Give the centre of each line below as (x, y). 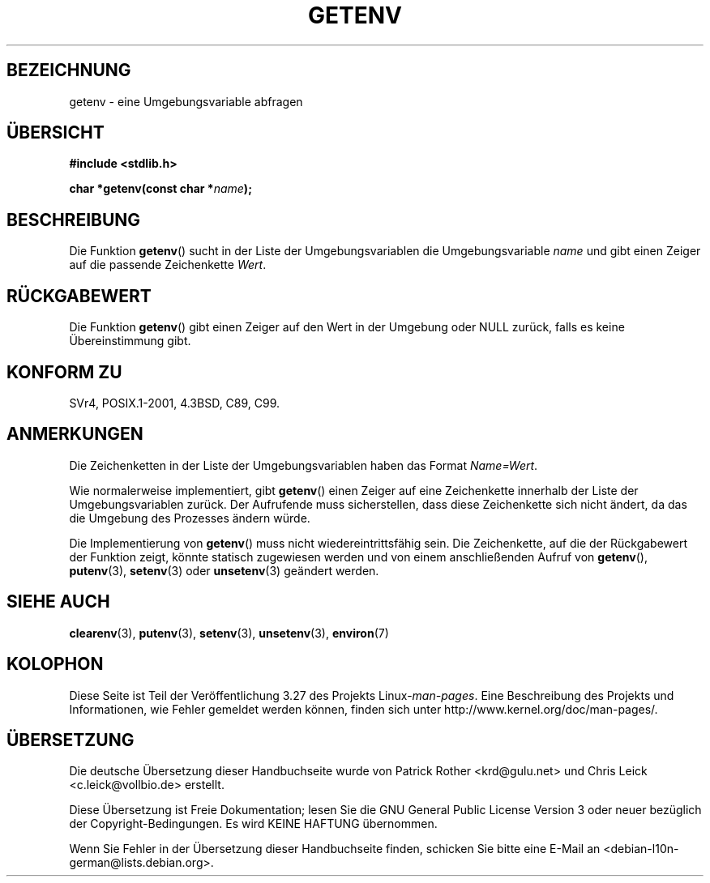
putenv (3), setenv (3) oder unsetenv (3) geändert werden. (224, 570)
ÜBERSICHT (56, 133)
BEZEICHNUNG (69, 70)
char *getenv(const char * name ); (160, 189)
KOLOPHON (55, 664)
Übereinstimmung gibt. (130, 341)
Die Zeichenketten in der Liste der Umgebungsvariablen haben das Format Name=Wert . (304, 465)
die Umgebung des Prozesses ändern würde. (190, 518)
